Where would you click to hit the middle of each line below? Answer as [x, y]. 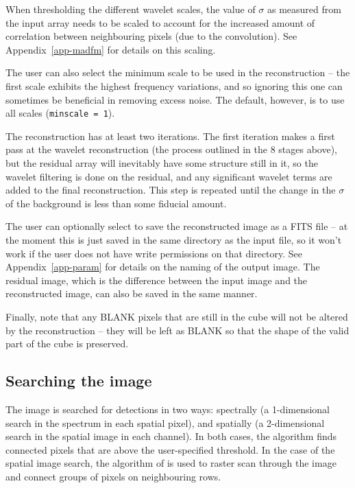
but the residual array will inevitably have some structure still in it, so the [162, 163]
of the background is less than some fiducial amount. [116, 203]
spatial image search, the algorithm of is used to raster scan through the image [171, 463]
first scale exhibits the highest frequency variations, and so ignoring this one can [174, 85]
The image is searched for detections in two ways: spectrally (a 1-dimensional [168, 409]
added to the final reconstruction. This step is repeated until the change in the [171, 190]
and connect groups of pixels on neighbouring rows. [113, 476]
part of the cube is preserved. [67, 344]
